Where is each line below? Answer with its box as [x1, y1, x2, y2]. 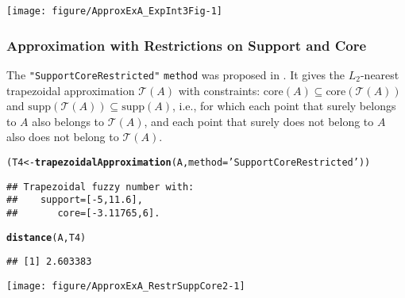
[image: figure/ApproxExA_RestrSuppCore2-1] [6, 280, 245, 292]
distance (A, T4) [6, 231, 87, 243]
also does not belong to [6, 128, 119, 145]
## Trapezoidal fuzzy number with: [6, 181, 195, 193]
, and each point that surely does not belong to [144, 113, 374, 129]
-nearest [360, 66, 399, 82]
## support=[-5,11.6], [6, 194, 143, 206]
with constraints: [178, 82, 260, 98]
